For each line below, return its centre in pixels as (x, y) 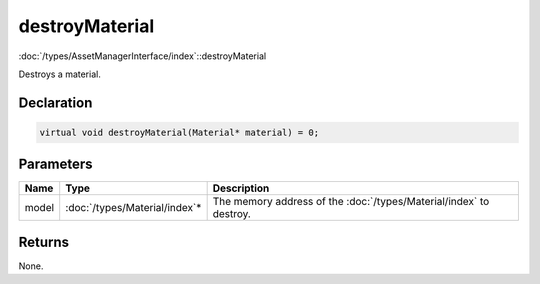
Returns (44, 241)
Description (241, 188)
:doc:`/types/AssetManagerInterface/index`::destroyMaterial (142, 56)
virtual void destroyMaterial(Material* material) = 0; (179, 132)
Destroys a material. (60, 74)
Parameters (55, 164)
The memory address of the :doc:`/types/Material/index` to (351, 202)
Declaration (55, 102)
